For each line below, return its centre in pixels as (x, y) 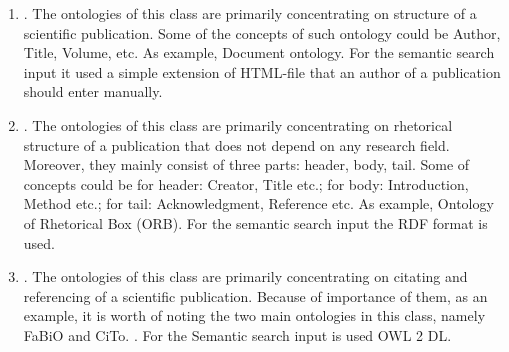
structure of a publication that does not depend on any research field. (236, 144)
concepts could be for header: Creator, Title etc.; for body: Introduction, (246, 183)
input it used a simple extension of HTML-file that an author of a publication (262, 71)
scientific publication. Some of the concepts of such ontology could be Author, (262, 32)
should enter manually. (93, 91)
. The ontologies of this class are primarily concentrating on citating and (245, 276)
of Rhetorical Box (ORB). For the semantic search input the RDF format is (255, 222)
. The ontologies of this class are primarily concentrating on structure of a (250, 13)
